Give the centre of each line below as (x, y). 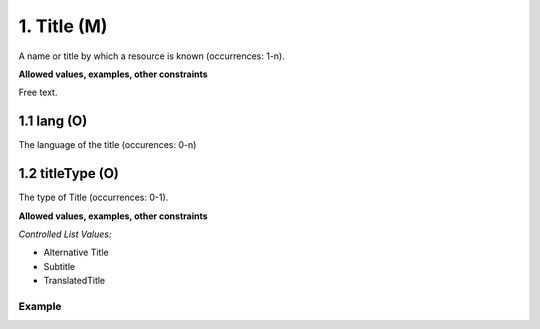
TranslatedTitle (74, 281)
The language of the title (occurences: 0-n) (107, 145)
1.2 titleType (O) (69, 173)
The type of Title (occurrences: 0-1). (93, 197)
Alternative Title (76, 252)
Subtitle (59, 266)
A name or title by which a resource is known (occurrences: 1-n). (151, 56)
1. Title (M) (63, 26)
